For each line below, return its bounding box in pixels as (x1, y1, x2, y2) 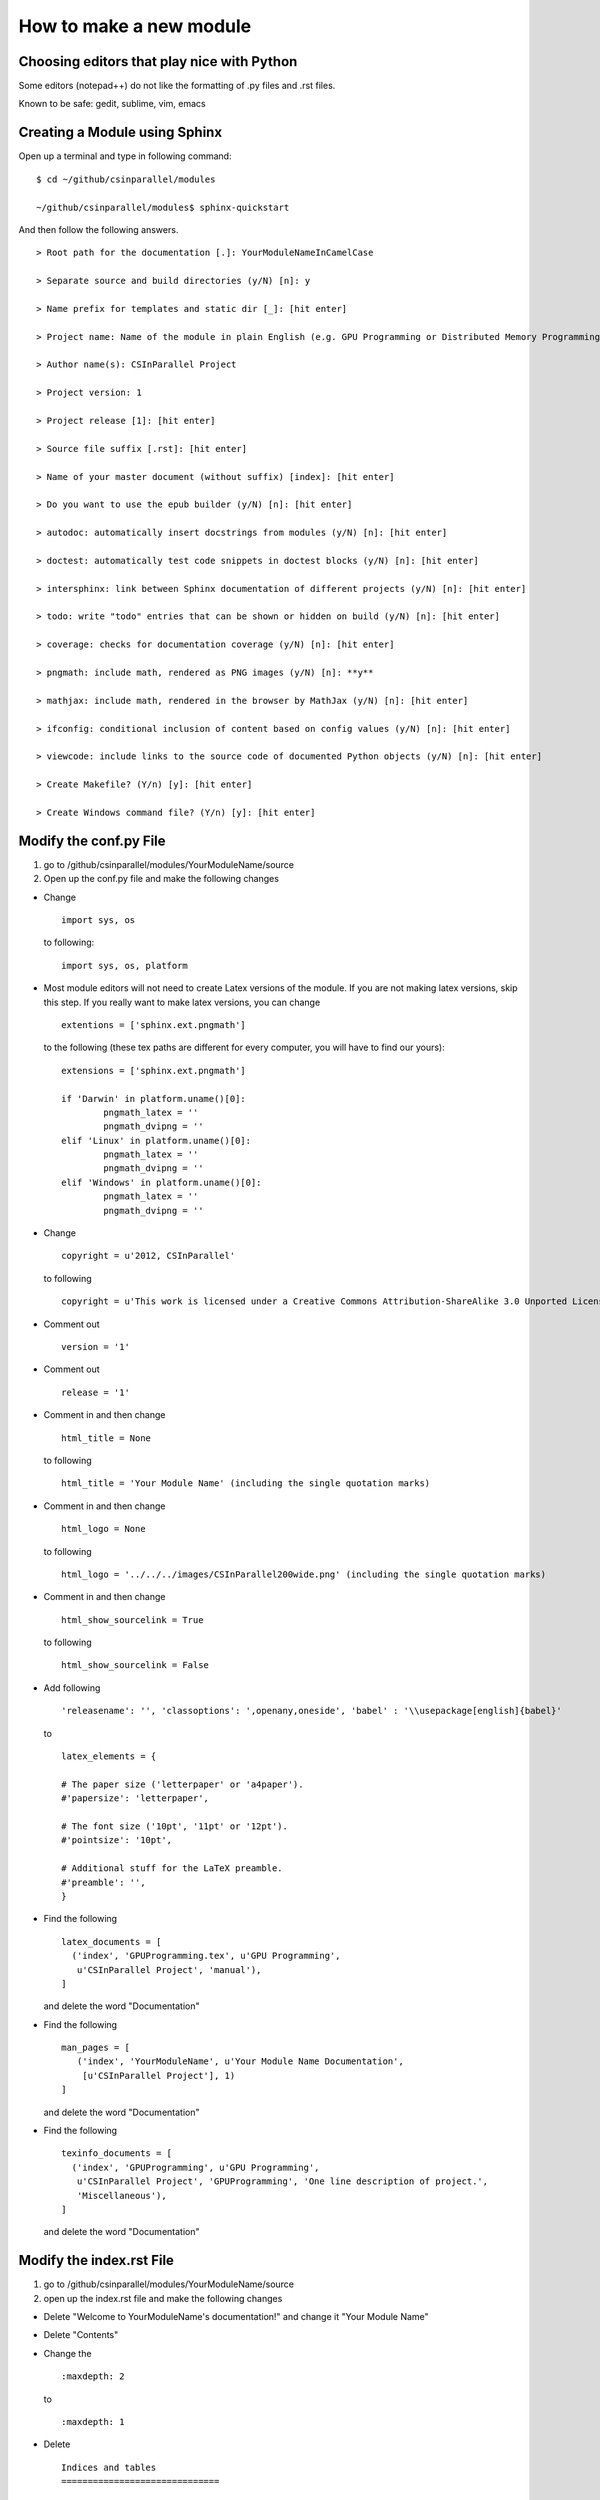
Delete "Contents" (43, 2329, 119, 2341)
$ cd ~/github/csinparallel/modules (36, 173, 216, 185)
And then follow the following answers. (18, 223, 179, 235)
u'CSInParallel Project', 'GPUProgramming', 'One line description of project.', (76, 2176, 489, 2187)
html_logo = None (61, 1523, 146, 1535)
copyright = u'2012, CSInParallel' (61, 1250, 236, 1262)
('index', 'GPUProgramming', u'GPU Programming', (71, 2161, 320, 2173)
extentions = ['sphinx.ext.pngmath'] (61, 1019, 247, 1030)
